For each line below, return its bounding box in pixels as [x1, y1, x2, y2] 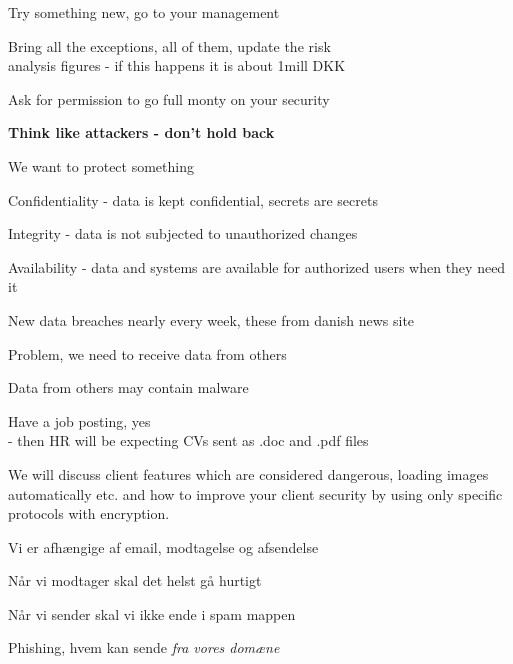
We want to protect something [8, 155, 194, 176]
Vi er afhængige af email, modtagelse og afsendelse [8, 536, 319, 557]
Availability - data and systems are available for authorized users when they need [8, 256, 506, 277]
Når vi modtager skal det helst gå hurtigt [8, 570, 262, 591]
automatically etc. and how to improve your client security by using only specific [8, 483, 503, 504]
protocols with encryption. [8, 503, 170, 524]
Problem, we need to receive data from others [8, 343, 287, 364]
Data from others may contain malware [8, 377, 249, 398]
